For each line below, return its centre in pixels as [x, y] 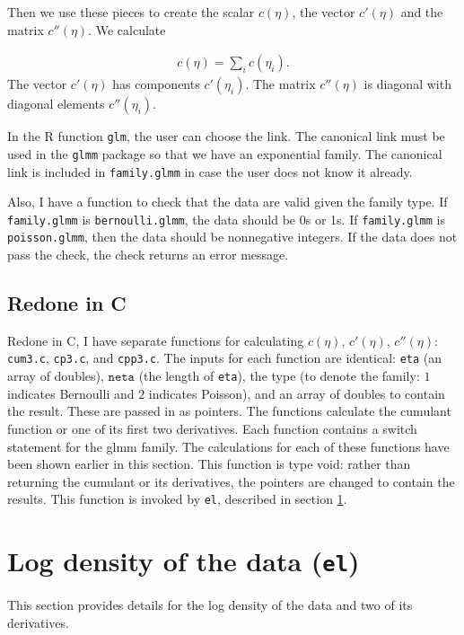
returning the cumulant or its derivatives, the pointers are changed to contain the [231, 481]
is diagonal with [407, 84]
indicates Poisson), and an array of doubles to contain [297, 393]
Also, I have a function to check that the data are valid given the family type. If [228, 202]
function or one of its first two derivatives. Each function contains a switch [212, 428]
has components [156, 84]
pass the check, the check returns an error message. [148, 255]
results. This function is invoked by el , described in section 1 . [177, 499]
